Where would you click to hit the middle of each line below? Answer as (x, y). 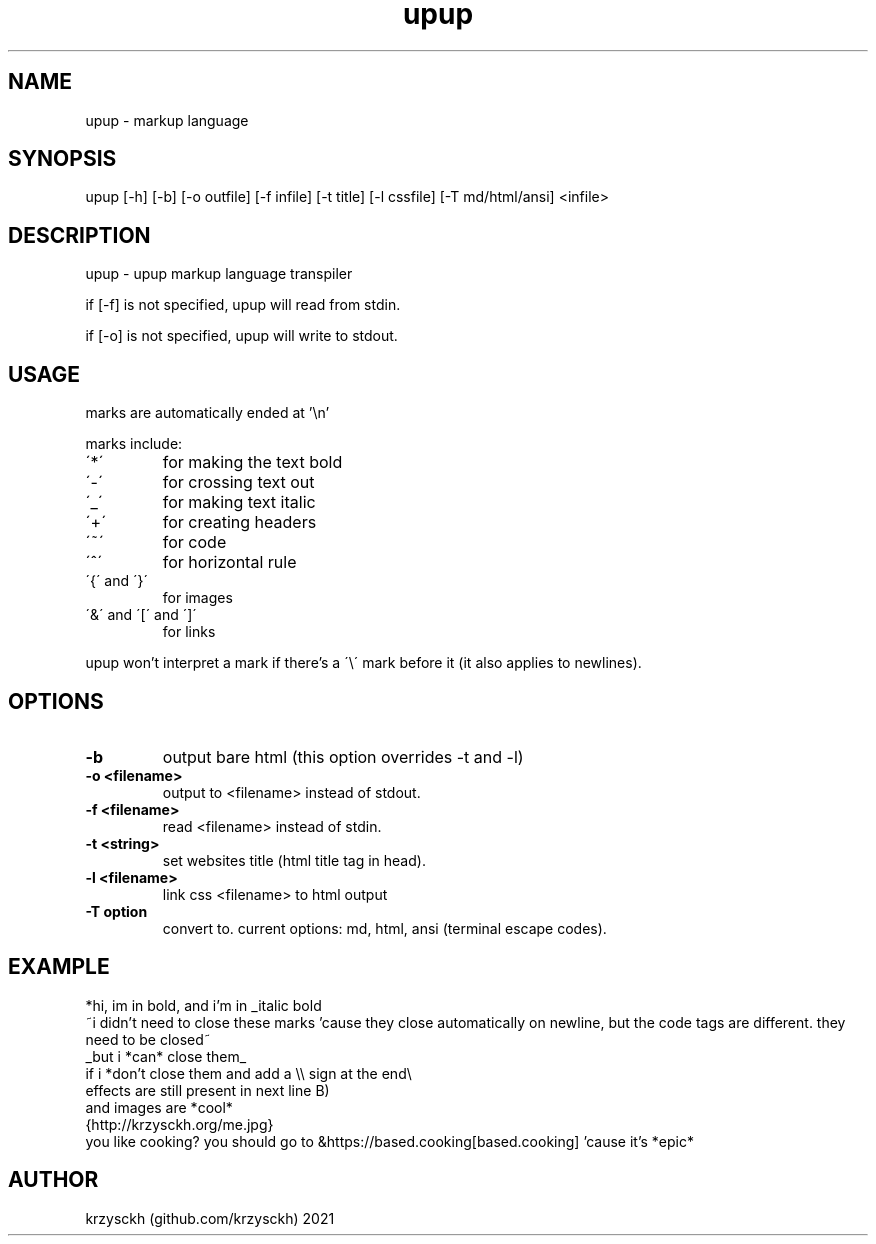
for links (189, 632)
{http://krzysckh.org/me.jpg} (179, 1124)
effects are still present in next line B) (207, 1090)
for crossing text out (238, 482)
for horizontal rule (229, 562)
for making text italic (239, 502)
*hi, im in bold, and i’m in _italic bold (203, 1005)
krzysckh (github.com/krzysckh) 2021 (210, 1218)
